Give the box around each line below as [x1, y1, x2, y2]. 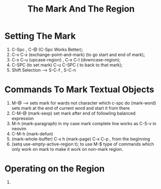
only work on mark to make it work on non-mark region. [11, 146, 123, 152]
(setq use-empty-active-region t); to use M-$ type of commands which [11, 141, 154, 147]
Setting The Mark [4, 30, 76, 42]
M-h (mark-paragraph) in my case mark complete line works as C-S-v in [11, 120, 157, 126]
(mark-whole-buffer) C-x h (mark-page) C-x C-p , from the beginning [11, 136, 150, 142]
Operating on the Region [4, 163, 105, 174]
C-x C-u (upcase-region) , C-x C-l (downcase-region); [11, 57, 121, 62]
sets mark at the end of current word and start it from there [11, 105, 130, 111]
